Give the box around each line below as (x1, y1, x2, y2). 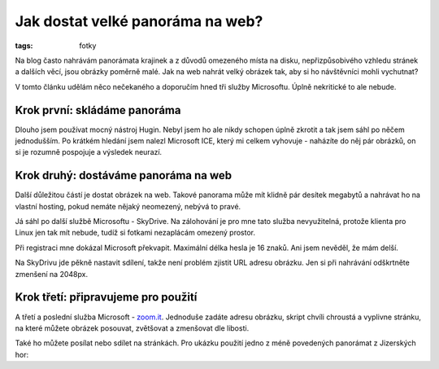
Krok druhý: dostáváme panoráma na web (15, 169, 233, 182)
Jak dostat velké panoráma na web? (15, 12, 263, 30)
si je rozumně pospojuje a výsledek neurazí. (15, 147, 163, 157)
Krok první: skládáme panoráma (15, 103, 181, 117)
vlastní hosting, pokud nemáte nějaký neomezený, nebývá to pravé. (15, 201, 241, 211)
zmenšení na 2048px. (15, 269, 89, 279)
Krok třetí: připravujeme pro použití (15, 290, 198, 305)
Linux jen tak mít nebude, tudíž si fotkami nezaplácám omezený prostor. (15, 228, 256, 238)
